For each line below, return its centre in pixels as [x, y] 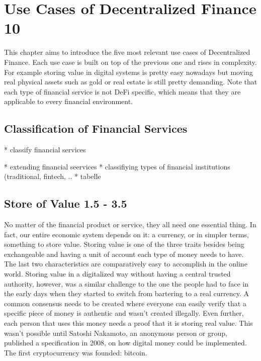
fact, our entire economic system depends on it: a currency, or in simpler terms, [126, 234]
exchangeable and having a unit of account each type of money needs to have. [124, 254]
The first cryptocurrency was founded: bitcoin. [76, 352]
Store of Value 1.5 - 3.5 [66, 203]
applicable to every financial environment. [68, 101]
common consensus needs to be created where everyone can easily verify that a [125, 303]
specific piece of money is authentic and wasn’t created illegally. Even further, [124, 313]
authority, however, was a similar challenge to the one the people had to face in [126, 283]
